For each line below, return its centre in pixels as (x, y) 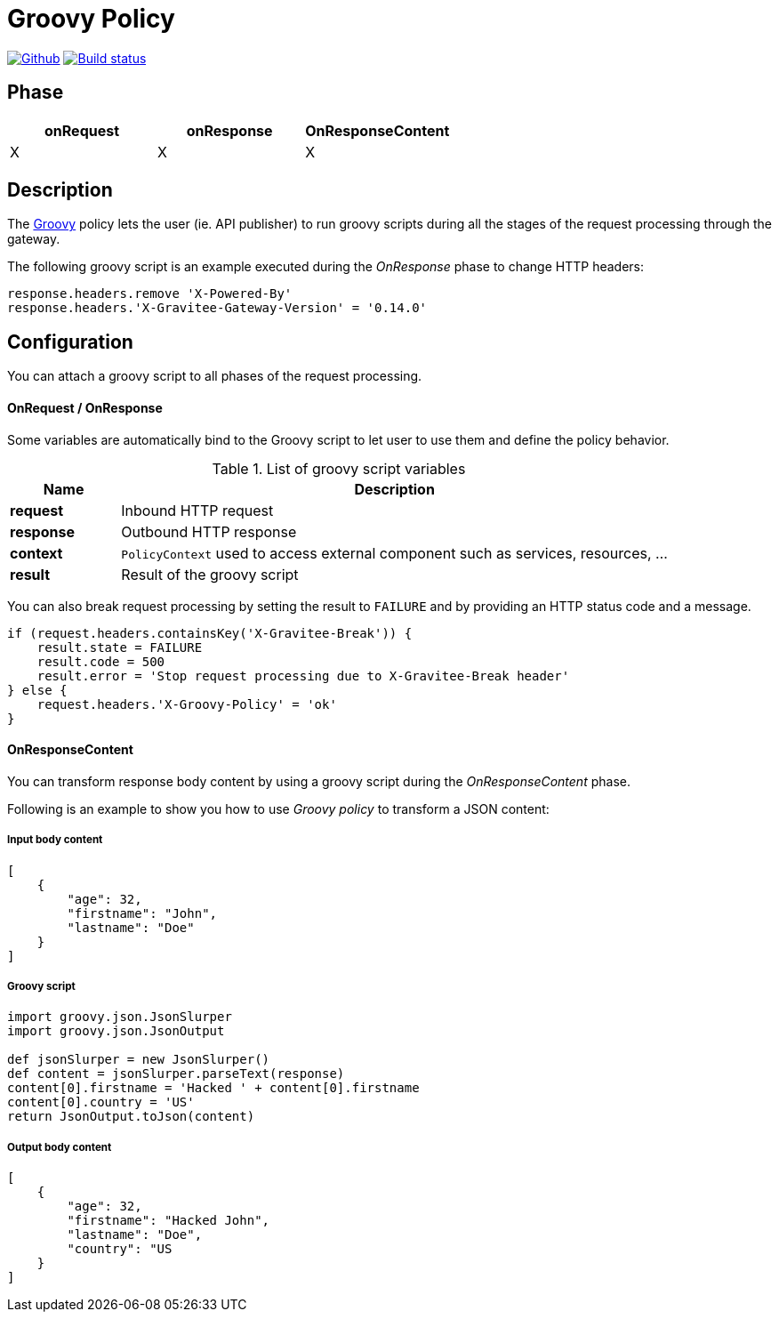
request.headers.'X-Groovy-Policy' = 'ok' (187, 704)
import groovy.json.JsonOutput (116, 1031)
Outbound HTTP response (209, 531)
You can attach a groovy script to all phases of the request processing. (215, 376)
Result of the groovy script (210, 574)
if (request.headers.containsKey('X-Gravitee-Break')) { (210, 633)
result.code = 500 (101, 661)
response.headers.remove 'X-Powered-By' (150, 294)
